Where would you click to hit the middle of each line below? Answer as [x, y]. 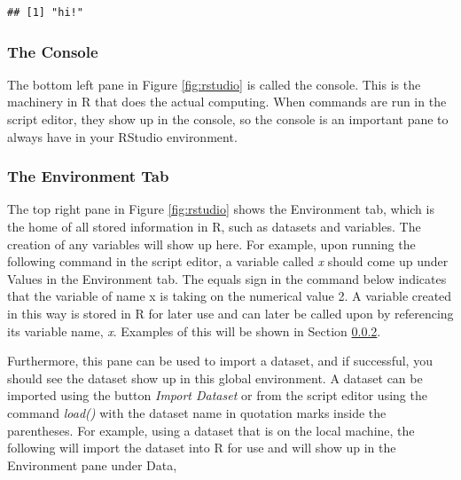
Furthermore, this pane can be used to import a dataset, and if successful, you [220, 361]
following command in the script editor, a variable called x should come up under [228, 261]
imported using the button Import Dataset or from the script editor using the [217, 395]
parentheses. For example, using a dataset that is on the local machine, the [211, 430]
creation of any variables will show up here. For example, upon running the [211, 244]
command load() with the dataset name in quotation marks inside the [197, 412]
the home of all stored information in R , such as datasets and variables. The [214, 226]
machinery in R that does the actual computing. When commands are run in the [227, 102]
